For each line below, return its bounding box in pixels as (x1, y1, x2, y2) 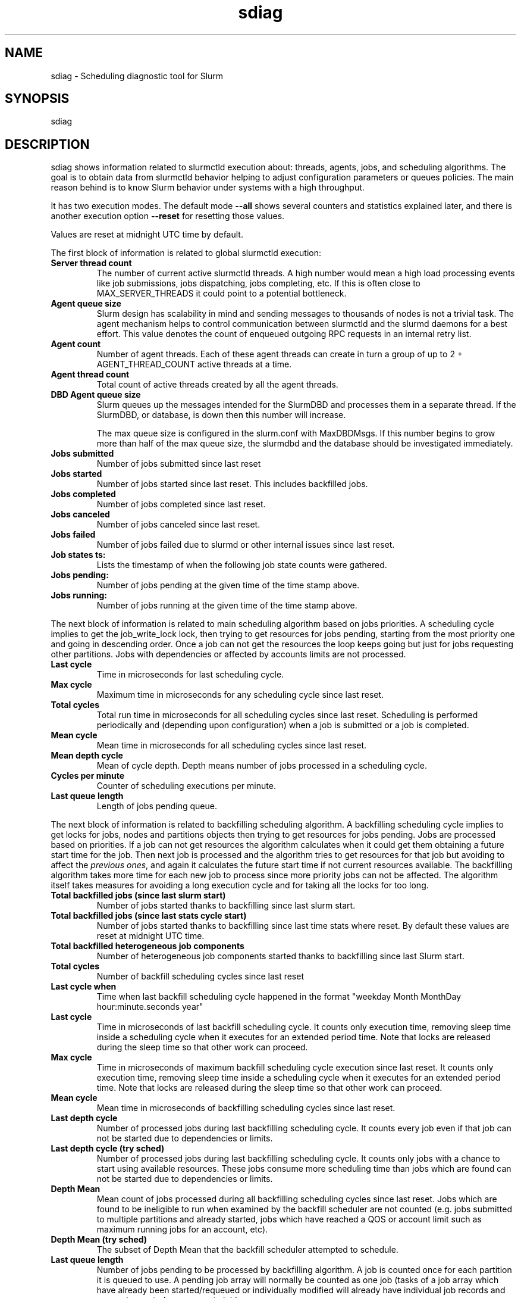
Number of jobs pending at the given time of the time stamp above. (96, 580, 360, 591)
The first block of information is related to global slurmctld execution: (51, 248, 321, 258)
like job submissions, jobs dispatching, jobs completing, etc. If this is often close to (96, 278, 421, 289)
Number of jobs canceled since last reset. (96, 519, 260, 530)
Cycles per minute (51, 770, 125, 781)
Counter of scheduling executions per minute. (96, 781, 276, 791)
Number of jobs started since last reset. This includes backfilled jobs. (96, 479, 368, 489)
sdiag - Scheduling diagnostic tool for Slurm (51, 70, 224, 81)
